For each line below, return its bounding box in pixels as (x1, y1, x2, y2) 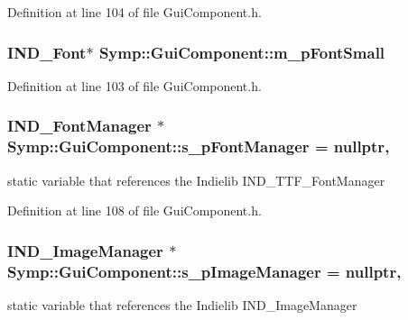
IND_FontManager (7, 114, 152, 137)
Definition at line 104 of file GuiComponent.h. (7, 3, 262, 21)
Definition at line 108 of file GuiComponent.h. (7, 201, 262, 220)
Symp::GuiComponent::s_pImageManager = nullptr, (7, 260, 402, 282)
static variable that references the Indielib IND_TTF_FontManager (7, 170, 385, 189)
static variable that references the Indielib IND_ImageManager (7, 295, 357, 314)
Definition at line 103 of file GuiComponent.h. (7, 76, 262, 95)
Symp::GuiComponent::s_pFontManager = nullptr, (7, 135, 390, 158)
